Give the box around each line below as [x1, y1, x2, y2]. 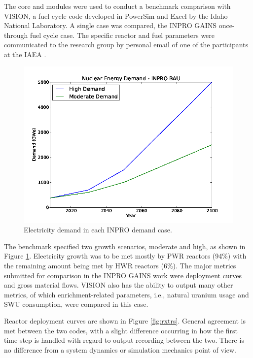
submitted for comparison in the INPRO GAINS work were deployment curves [4, 270, 242, 280]
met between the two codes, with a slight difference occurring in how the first [4, 325, 238, 335]
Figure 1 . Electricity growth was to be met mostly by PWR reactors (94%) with [4, 251, 247, 261]
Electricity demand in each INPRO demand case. [24, 225, 172, 235]
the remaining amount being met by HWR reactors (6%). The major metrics [4, 260, 236, 270]
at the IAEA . [4, 49, 46, 59]
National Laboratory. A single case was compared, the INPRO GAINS [4, 20, 217, 31]
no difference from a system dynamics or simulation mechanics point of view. [4, 344, 237, 355]
